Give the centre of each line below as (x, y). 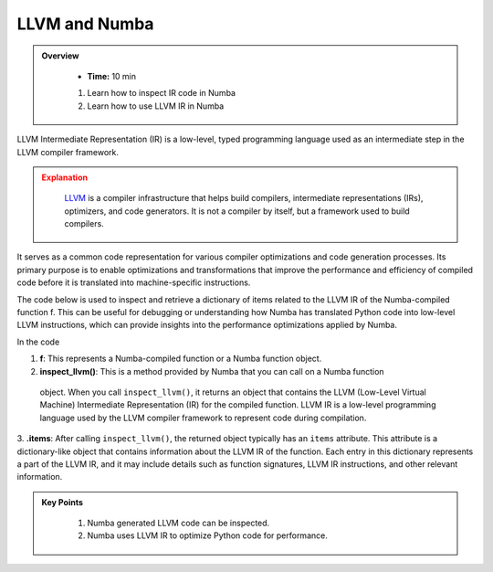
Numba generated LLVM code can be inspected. (178, 523)
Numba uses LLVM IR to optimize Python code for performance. (207, 535)
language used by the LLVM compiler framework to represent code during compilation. (203, 418)
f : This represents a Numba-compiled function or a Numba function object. (181, 359)
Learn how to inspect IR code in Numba (162, 93)
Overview (60, 56)
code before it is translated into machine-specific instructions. (134, 282)
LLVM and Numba (85, 24)
